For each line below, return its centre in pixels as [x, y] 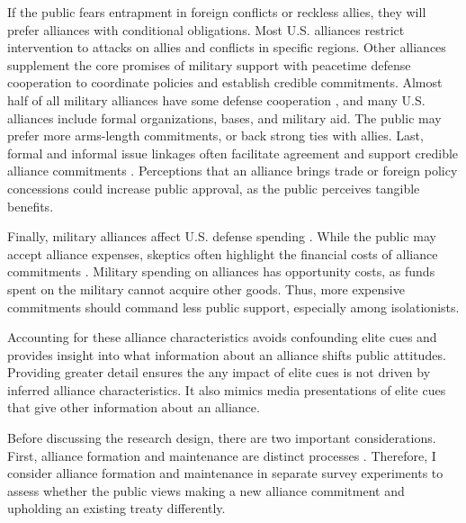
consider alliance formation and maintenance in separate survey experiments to [225, 473]
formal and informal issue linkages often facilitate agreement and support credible [233, 153]
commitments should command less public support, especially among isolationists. [233, 307]
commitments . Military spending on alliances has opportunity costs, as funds [221, 271]
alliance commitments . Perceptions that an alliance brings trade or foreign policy [233, 171]
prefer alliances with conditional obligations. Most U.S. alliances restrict [206, 29]
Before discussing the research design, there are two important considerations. [222, 438]
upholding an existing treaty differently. [116, 508]
